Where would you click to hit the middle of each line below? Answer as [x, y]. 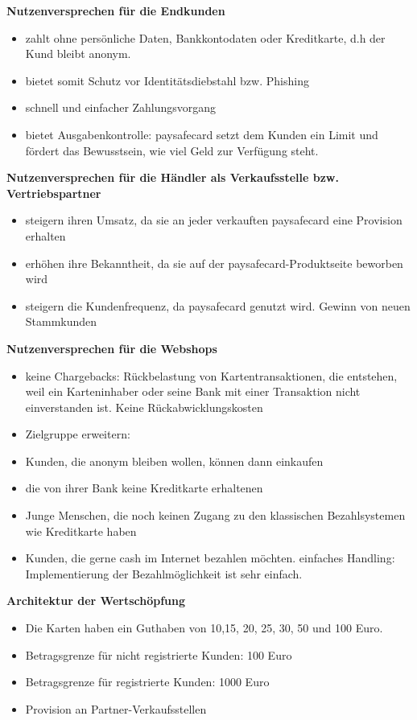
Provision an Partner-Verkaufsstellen [116, 708]
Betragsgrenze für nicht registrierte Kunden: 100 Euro [159, 654]
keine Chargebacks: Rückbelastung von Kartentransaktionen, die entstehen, [211, 375]
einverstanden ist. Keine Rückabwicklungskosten [144, 407]
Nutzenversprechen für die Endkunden [116, 10]
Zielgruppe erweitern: [78, 434]
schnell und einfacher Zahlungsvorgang [121, 107]
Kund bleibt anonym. [78, 53]
